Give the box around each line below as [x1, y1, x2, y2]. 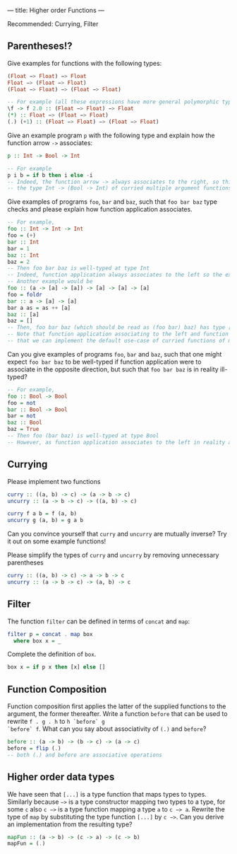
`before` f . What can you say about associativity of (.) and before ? [7, 725, 207, 733]
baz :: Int [7, 251, 39, 259]
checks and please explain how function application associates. [7, 205, 193, 214]
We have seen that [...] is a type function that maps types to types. [7, 790, 207, 798]
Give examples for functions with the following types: [7, 59, 162, 67]
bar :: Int [7, 238, 39, 246]
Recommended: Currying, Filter [7, 20, 99, 28]
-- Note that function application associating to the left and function [7, 330, 229, 338]
